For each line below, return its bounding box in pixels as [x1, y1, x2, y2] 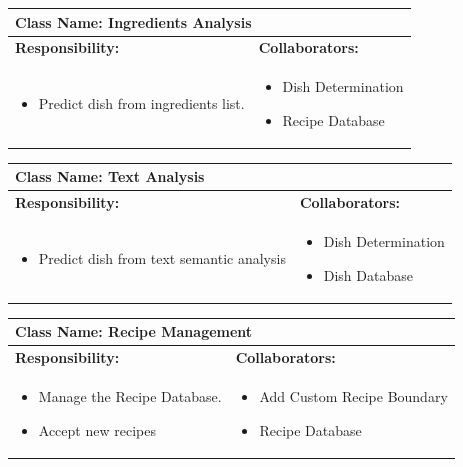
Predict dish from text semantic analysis [38, 247, 286, 268]
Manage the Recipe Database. [38, 385, 222, 406]
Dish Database [323, 264, 413, 285]
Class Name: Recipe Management [15, 321, 253, 342]
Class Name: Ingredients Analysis [15, 11, 252, 32]
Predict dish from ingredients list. [38, 92, 245, 113]
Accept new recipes [38, 419, 156, 440]
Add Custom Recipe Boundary [259, 385, 448, 406]
